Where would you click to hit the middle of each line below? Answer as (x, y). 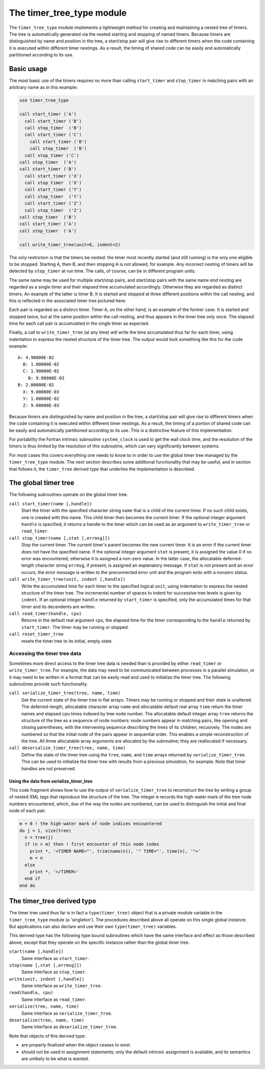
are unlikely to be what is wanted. (55, 1059)
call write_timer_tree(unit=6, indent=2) (70, 245)
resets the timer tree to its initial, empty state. (67, 641)
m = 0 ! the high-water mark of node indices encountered (91, 824)
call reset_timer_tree (36, 634)
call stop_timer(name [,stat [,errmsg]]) (60, 538)
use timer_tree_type (44, 100)
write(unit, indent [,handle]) (47, 979)
